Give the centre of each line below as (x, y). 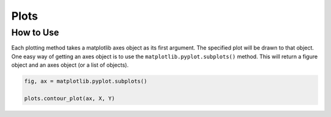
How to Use (35, 32)
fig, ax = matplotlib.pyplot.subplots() (86, 81)
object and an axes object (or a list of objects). (70, 65)
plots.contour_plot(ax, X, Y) (70, 98)
